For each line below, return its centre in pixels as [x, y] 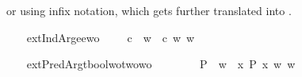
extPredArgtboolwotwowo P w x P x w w [161, 64]
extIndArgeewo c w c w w [111, 37]
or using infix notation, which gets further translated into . [149, 10]
